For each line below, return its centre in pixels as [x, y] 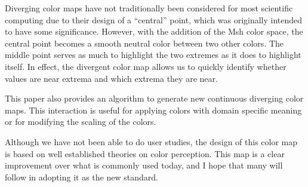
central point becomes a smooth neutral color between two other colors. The [144, 43]
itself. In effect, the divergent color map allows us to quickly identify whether [146, 66]
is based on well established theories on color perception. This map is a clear [145, 153]
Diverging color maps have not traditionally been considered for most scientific [149, 8]
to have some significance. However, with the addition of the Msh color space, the [154, 31]
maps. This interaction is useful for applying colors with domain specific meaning [153, 110]
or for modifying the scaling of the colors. [81, 122]
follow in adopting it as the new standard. [81, 177]
